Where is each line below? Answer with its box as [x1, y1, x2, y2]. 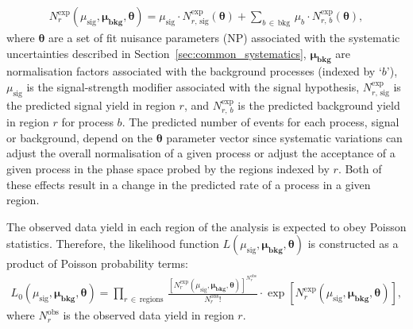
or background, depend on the [6, 129, 153, 145]
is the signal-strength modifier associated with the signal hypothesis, [26, 79, 360, 95]
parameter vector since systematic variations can [166, 129, 403, 145]
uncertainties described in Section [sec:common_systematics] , [6, 45, 307, 61]
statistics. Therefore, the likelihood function [6, 235, 219, 252]
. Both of [338, 161, 382, 177]
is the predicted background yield [237, 96, 400, 113]
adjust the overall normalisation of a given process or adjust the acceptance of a [6, 145, 396, 161]
